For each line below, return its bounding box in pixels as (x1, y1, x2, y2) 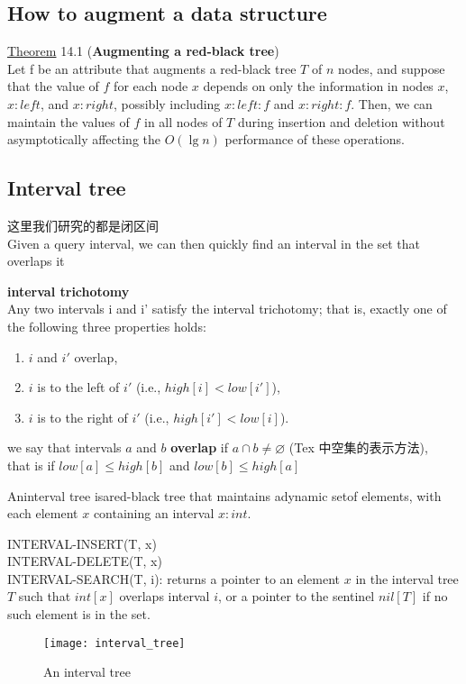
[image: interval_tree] (43, 636, 186, 650)
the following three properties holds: (7, 316, 206, 335)
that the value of (7, 77, 99, 96)
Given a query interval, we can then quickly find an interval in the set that (7, 233, 421, 252)
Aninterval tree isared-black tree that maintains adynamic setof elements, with (7, 486, 442, 505)
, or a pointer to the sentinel (218, 587, 375, 606)
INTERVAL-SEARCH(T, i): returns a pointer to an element (7, 569, 341, 588)
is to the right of (37, 407, 128, 426)
